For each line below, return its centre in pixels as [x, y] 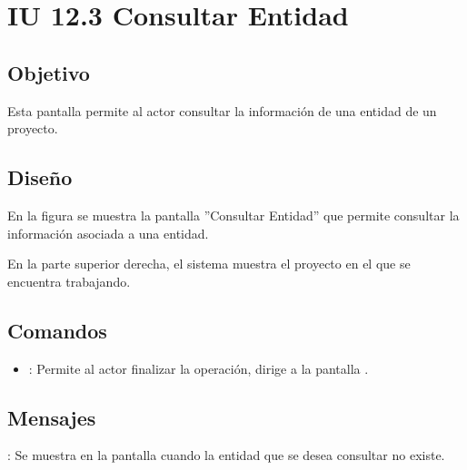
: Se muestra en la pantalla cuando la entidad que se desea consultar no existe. [226, 455]
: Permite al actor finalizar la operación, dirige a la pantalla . [199, 368]
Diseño [40, 177]
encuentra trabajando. [69, 281]
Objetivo [49, 72]
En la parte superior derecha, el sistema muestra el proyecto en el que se [209, 264]
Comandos [57, 330]
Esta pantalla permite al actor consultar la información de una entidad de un [222, 110]
